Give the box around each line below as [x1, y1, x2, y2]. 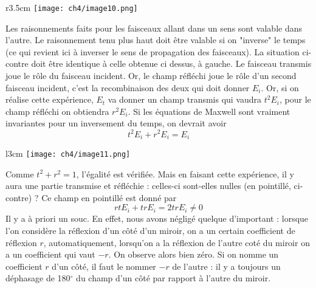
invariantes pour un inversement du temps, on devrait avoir [5, 117, 227, 129]
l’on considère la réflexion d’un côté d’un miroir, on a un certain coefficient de [5, 224, 295, 236]
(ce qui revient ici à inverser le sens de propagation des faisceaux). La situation [5, 45, 300, 58]
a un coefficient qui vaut [5, 248, 95, 261]
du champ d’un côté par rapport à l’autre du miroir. [76, 272, 271, 284]
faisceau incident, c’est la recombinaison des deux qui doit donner [5, 81, 250, 94]
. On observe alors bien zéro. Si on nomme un [108, 248, 279, 261]
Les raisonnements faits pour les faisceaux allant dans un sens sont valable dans [5, 21, 302, 34]
